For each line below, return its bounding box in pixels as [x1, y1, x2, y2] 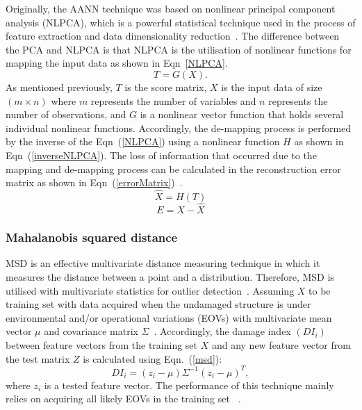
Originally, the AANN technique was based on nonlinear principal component [6, 1, 336, 15]
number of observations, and [6, 107, 126, 122]
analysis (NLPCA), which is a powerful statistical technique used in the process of [6, 15, 356, 29]
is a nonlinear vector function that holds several [140, 107, 344, 122]
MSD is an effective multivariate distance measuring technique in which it [6, 256, 320, 270]
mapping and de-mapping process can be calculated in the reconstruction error [6, 161, 341, 176]
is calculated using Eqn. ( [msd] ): [83, 351, 222, 366]
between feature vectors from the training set [6, 337, 198, 352]
